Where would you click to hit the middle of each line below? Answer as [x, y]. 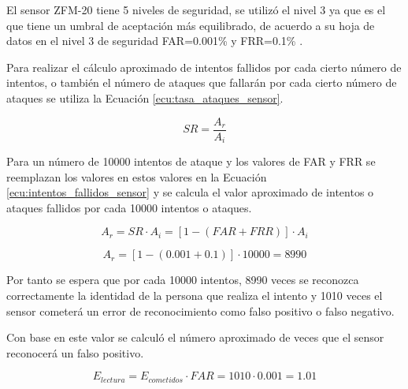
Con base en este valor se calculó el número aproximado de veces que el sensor [195, 337]
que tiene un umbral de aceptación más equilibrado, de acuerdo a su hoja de [191, 25]
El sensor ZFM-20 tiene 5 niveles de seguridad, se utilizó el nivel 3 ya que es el [196, 9]
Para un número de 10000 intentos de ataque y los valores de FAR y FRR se [191, 161]
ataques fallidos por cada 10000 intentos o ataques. [129, 207]
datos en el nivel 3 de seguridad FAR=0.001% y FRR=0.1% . [155, 41]
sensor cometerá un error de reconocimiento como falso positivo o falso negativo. [200, 310]
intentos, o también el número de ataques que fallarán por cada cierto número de [202, 82]
